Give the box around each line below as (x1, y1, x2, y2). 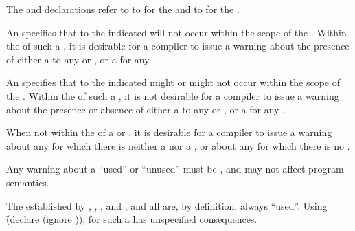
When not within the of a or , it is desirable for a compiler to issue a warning (6, 125, 332, 140)
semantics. (6, 175, 49, 189)
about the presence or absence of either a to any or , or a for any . (6, 102, 285, 116)
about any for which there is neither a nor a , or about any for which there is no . (6, 138, 350, 153)
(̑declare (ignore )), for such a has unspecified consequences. (6, 212, 257, 226)
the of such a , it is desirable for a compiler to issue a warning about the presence (6, 38, 350, 53)
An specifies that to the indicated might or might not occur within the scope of (6, 75, 341, 89)
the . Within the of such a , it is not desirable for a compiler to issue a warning (6, 88, 339, 102)
